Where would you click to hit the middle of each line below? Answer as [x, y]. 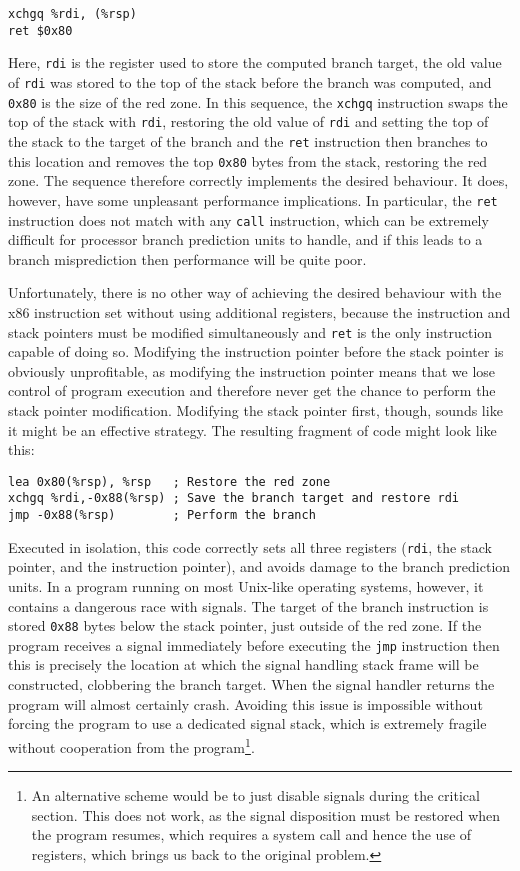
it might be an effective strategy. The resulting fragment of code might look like [252, 429]
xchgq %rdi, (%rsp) [72, 14]
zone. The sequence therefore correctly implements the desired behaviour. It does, [258, 180]
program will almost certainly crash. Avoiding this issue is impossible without [245, 703]
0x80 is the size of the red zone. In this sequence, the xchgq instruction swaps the [258, 101]
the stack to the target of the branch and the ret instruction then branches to [248, 140]
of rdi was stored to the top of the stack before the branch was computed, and [250, 81]
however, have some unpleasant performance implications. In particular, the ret [253, 199]
